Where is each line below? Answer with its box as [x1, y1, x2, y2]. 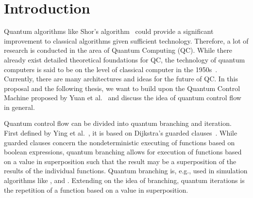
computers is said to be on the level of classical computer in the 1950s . [4, 64, 218, 74]
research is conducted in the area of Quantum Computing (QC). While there [4, 45, 233, 55]
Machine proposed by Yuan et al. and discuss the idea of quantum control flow [4, 92, 241, 103]
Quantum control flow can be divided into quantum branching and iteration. [4, 118, 232, 128]
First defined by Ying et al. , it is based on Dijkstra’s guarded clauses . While [4, 128, 237, 138]
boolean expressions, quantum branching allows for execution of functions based [4, 147, 242, 157]
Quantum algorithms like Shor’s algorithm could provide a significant [4, 26, 214, 36]
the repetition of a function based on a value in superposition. [4, 184, 188, 195]
